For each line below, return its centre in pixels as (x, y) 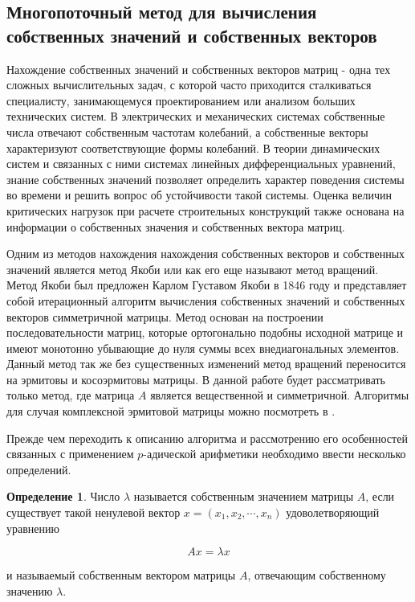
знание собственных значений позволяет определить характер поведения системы (205, 179)
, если (380, 496)
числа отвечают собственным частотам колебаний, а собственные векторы (187, 131)
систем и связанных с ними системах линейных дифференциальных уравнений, (201, 164)
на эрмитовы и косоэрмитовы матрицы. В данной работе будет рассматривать (196, 379)
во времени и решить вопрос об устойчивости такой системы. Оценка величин (199, 195)
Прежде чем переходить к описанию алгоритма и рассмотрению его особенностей (207, 438)
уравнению (33, 528)
